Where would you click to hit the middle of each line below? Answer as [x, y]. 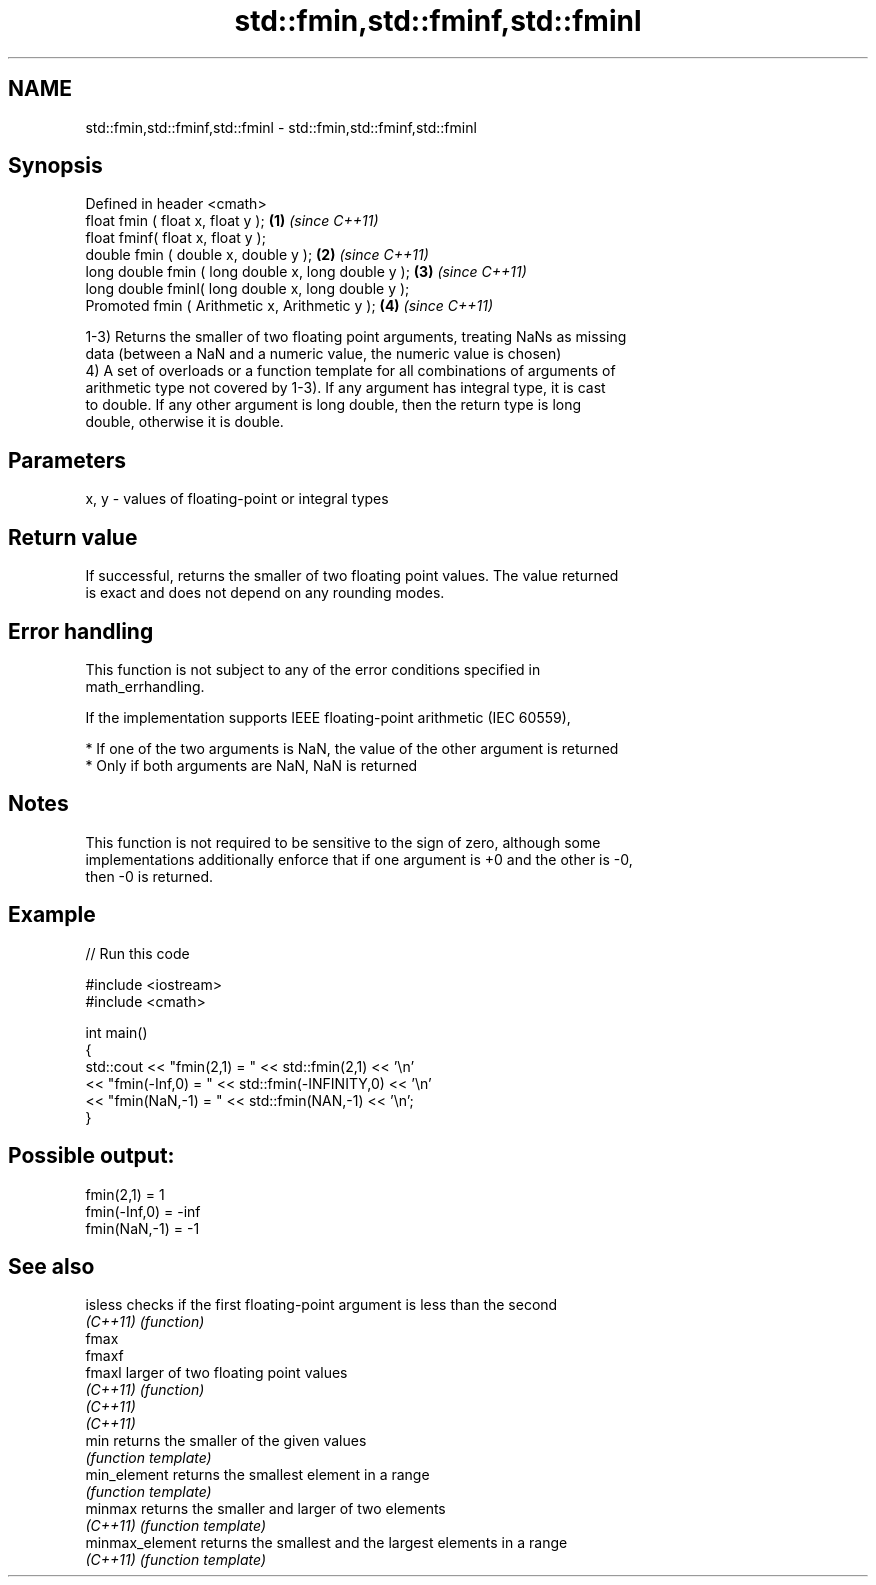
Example [52, 915]
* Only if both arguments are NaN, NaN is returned [251, 765]
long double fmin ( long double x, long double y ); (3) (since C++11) [306, 272]
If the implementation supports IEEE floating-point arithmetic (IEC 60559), [328, 717]
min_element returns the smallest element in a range [257, 1475]
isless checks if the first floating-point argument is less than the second [321, 1305]
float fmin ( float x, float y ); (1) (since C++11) [232, 221]
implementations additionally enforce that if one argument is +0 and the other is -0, [359, 859]
